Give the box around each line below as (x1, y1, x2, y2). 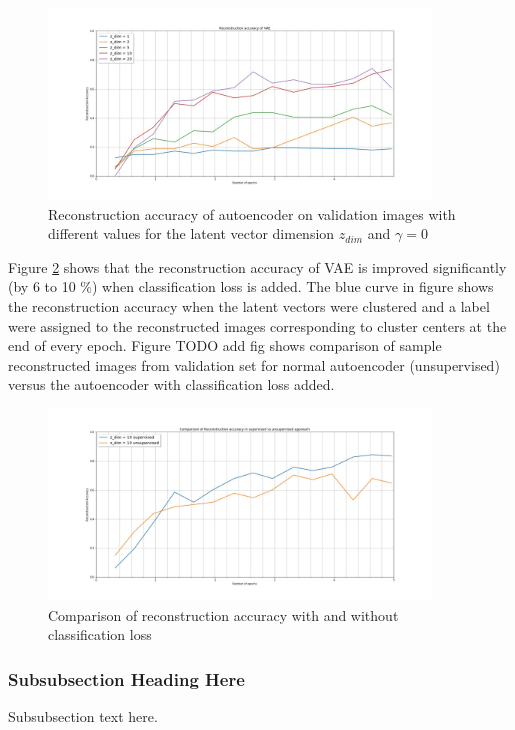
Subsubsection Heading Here (8, 666, 245, 691)
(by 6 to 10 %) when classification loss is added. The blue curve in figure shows (8, 276, 494, 297)
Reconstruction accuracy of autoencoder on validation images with (48, 203, 456, 224)
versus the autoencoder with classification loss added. (8, 374, 335, 395)
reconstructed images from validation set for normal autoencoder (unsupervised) (8, 354, 500, 375)
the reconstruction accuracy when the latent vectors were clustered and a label (8, 295, 490, 316)
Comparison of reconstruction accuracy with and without (48, 604, 399, 625)
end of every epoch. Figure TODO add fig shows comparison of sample (8, 335, 442, 356)
